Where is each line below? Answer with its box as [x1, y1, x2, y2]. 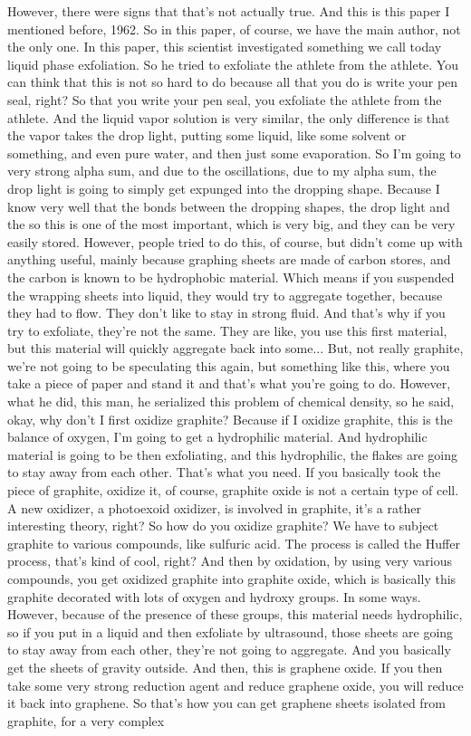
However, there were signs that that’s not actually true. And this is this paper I [7, 2, 450, 20]
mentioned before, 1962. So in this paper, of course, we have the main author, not [7, 19, 461, 38]
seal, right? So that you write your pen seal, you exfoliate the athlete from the [7, 90, 442, 109]
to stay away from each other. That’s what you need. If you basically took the [7, 463, 441, 482]
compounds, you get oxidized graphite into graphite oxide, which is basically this [7, 569, 457, 588]
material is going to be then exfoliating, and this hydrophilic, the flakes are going [7, 444, 457, 464]
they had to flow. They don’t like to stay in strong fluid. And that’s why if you [7, 303, 446, 322]
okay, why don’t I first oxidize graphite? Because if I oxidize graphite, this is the [7, 409, 453, 428]
